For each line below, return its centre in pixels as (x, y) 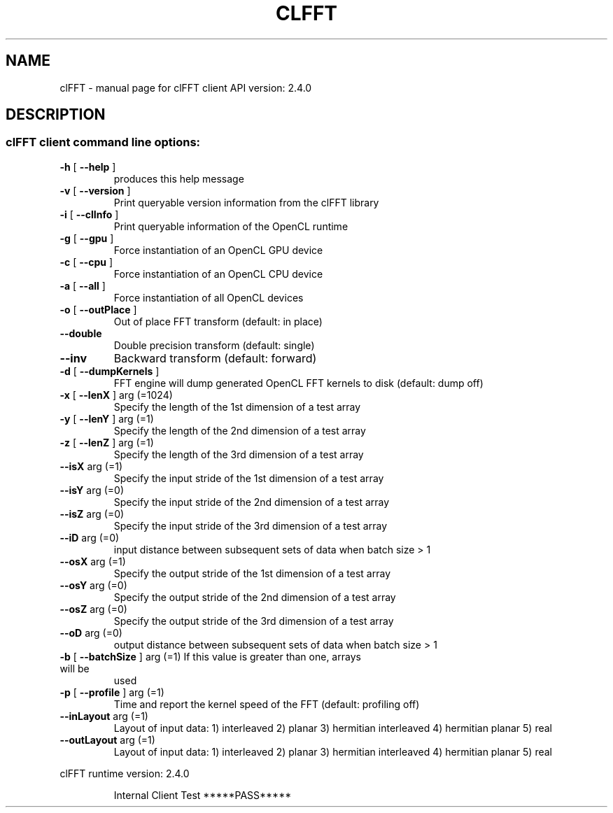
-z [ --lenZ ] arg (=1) (107, 442)
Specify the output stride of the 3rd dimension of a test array (254, 621)
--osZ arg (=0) (93, 609)
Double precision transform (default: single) (214, 345)
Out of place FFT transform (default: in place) (218, 321)
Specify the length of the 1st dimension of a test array (237, 406)
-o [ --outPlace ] (98, 309)
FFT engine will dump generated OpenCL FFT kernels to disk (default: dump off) (298, 383)
